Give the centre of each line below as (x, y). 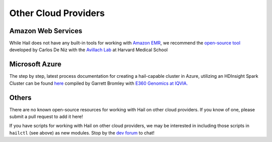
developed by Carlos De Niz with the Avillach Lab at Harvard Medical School (89, 50)
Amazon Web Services (46, 31)
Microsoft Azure (35, 64)
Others (20, 98)
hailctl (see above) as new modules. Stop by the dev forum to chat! (82, 132)
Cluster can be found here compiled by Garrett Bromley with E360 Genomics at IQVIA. (99, 83)
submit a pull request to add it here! (46, 117)
